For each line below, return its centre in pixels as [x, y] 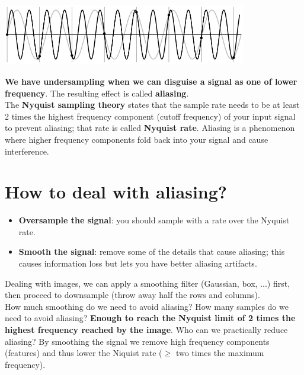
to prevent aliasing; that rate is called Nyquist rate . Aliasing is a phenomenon [150, 128]
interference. [27, 151]
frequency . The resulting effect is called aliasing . [97, 93]
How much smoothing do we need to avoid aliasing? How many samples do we [147, 306]
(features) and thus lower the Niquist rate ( [84, 353]
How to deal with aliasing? [116, 192]
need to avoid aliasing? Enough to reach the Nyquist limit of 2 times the [150, 318]
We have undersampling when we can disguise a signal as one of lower [151, 81]
